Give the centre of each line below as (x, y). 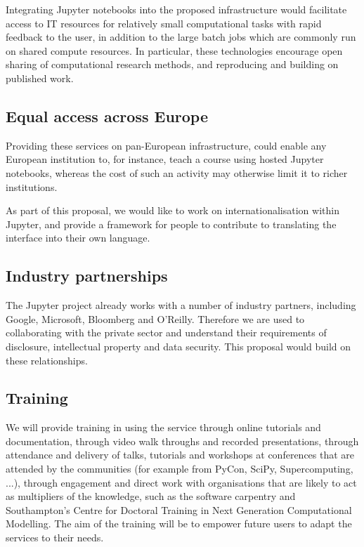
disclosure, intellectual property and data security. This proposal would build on (178, 346)
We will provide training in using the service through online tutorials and (163, 427)
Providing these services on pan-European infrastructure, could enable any (166, 145)
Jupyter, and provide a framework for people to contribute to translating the (171, 224)
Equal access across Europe (107, 116)
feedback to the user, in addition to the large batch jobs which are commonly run (181, 37)
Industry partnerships (87, 276)
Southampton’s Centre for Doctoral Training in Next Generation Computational (179, 509)
